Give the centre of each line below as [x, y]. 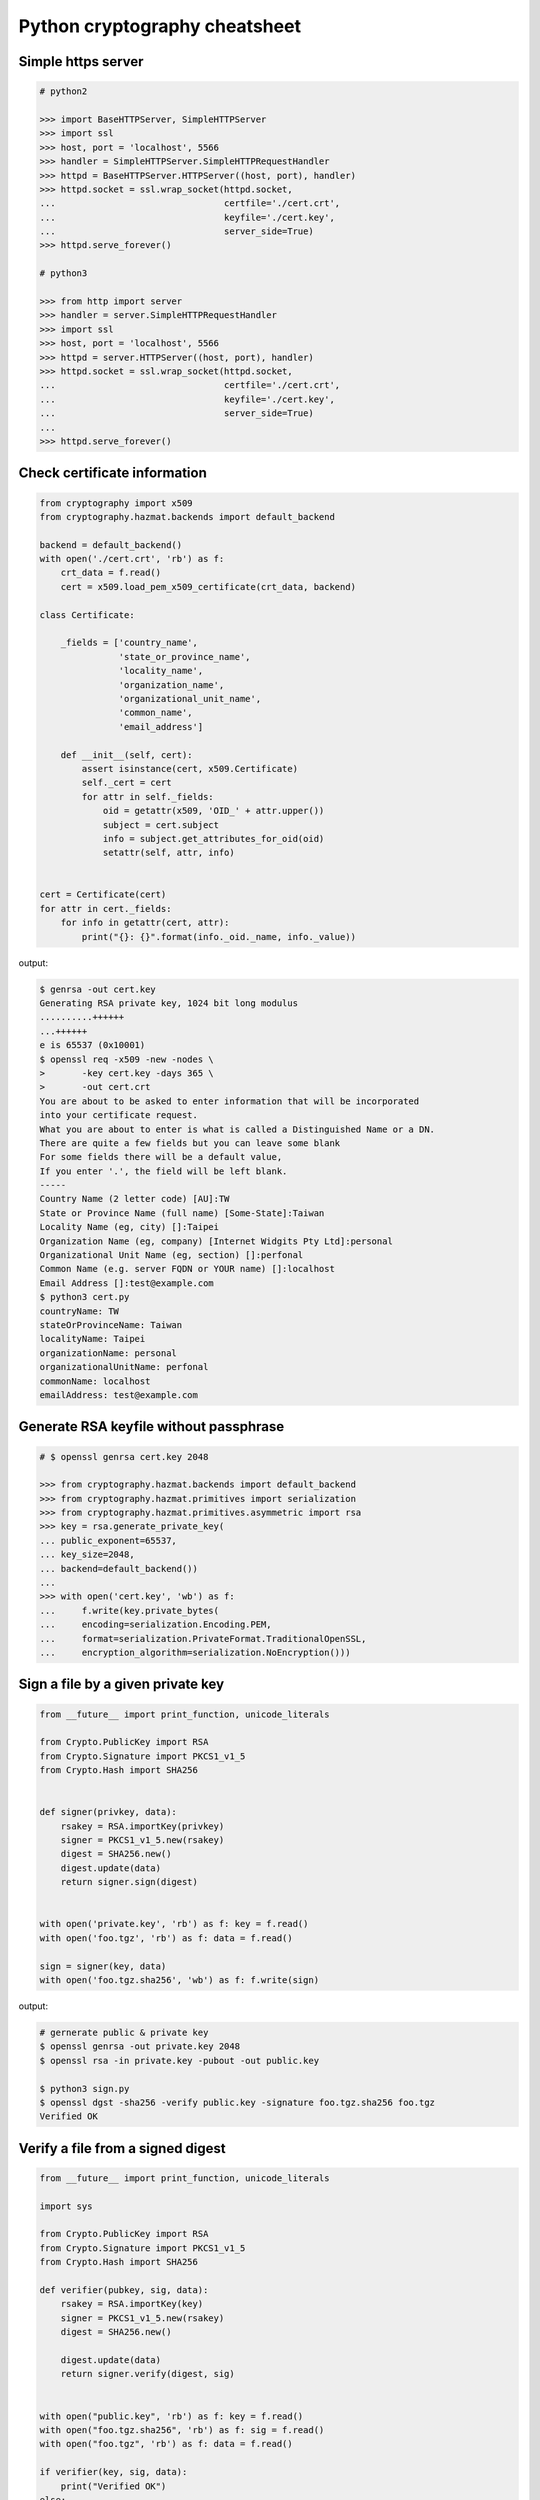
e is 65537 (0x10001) [92, 1045]
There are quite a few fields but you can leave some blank [190, 1143]
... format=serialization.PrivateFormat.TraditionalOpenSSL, [203, 1638]
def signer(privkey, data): [108, 1812]
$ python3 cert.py [84, 1297]
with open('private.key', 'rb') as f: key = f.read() [174, 1924]
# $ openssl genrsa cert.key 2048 [124, 1456]
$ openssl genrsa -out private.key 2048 [139, 2046]
